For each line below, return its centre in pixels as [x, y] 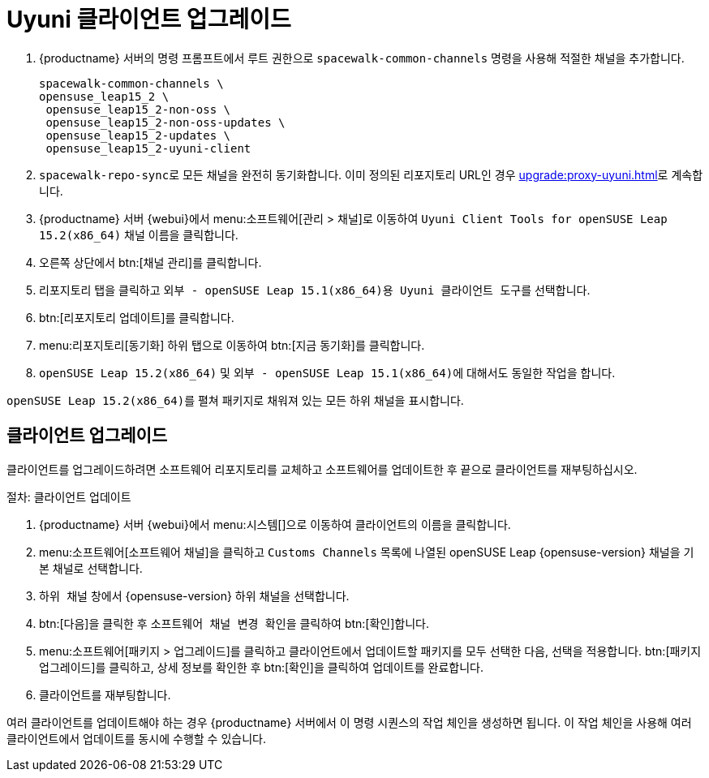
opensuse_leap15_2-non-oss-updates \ [165, 122]
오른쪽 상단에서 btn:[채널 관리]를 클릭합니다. [150, 262]
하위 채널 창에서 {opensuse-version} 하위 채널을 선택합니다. [194, 595]
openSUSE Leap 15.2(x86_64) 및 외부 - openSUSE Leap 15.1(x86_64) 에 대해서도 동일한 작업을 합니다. [327, 372]
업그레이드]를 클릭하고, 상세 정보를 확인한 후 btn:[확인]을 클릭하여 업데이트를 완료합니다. [261, 667]
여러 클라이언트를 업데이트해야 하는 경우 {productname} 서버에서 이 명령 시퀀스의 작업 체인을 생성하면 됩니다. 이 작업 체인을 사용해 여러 [349, 722]
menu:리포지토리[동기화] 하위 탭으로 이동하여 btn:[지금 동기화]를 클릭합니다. [232, 345]
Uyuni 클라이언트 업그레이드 [149, 19]
